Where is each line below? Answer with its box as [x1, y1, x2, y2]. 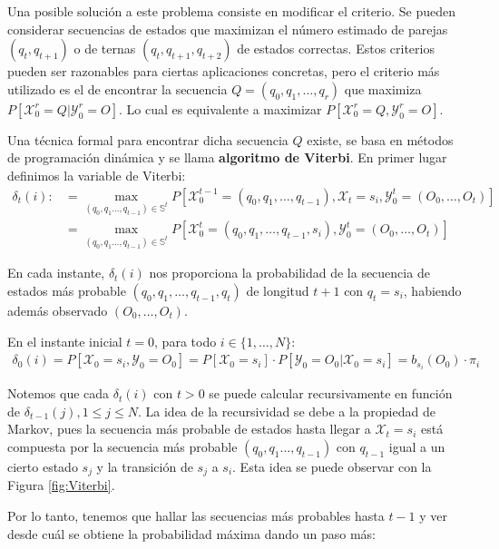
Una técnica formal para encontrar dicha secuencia [7, 130, 289, 149]
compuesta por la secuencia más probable [7, 437, 238, 456]
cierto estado [7, 457, 78, 475]
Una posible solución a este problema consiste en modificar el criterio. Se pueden [7, 2, 456, 20]
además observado [7, 300, 108, 319]
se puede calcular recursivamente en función [209, 384, 453, 403]
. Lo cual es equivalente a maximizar [119, 99, 322, 118]
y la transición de [96, 457, 193, 475]
